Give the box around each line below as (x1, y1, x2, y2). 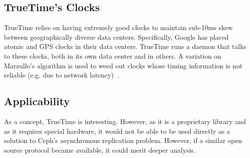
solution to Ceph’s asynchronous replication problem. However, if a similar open (4, 135, 242, 145)
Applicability (4, 94, 70, 109)
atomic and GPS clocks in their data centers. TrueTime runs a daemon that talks (4, 41, 247, 51)
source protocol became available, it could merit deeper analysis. (4, 144, 196, 155)
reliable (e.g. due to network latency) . (4, 70, 119, 80)
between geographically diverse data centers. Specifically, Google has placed (4, 32, 229, 42)
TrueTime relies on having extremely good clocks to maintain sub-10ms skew (4, 22, 233, 32)
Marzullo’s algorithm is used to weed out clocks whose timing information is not (4, 60, 243, 70)
